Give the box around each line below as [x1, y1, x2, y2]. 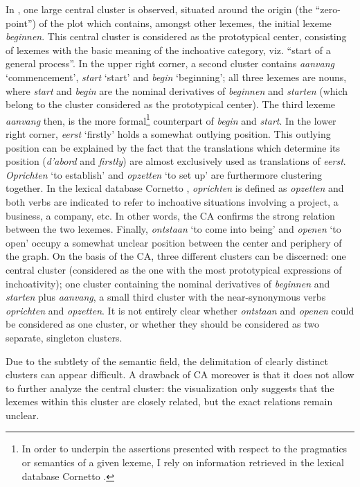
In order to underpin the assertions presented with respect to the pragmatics [21, 441, 348, 456]
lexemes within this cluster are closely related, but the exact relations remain [6, 394, 333, 409]
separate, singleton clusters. [6, 330, 123, 344]
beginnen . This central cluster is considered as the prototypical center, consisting [6, 29, 347, 44]
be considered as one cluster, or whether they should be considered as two [6, 317, 319, 331]
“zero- [315, 2, 341, 16]
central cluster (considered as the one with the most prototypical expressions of [6, 262, 342, 276]
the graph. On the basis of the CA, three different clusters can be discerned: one [6, 249, 346, 263]
